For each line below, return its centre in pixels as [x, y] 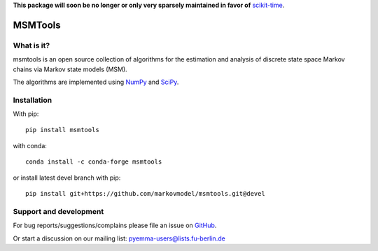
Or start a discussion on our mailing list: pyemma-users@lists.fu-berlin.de [119, 238]
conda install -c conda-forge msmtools [94, 162]
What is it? [31, 45]
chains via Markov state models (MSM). [70, 69]
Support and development [58, 211]
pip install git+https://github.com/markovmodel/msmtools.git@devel [145, 194]
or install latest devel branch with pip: [67, 178]
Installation [33, 100]
